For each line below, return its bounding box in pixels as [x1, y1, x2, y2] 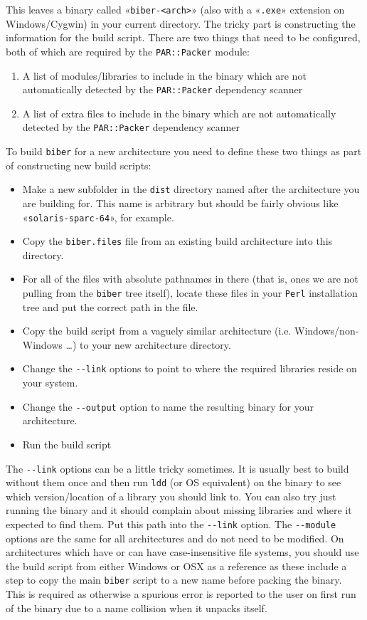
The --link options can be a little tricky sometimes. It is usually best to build [6, 461, 349, 475]
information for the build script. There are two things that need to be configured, [6, 30, 361, 45]
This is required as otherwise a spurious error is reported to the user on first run [6, 587, 356, 601]
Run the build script [22, 436, 112, 451]
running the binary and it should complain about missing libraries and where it [6, 503, 352, 517]
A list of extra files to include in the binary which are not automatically [22, 105, 336, 120]
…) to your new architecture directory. [65, 337, 231, 352]
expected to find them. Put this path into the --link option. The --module [6, 517, 336, 532]
